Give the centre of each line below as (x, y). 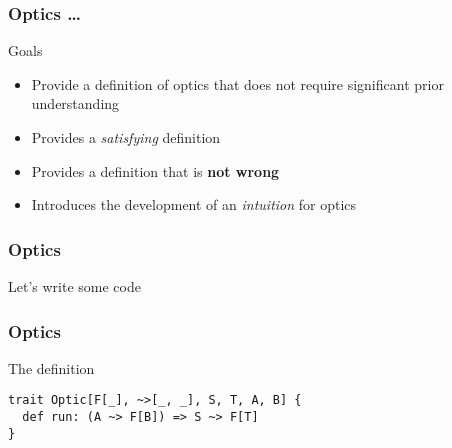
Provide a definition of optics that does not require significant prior (237, 83)
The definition (51, 367)
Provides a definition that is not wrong (155, 170)
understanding (75, 103)
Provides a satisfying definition (126, 137)
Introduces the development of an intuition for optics (194, 204)
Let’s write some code (74, 286)
